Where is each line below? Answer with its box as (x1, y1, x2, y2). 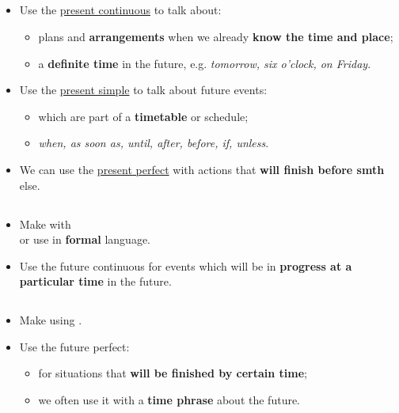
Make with (19, 215, 71, 232)
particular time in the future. (19, 273, 172, 290)
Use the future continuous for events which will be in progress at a (19, 257, 352, 274)
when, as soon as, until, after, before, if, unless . (38, 135, 269, 151)
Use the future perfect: (19, 338, 130, 354)
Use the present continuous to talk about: (19, 2, 222, 18)
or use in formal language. (19, 231, 151, 248)
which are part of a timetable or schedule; (38, 108, 249, 124)
